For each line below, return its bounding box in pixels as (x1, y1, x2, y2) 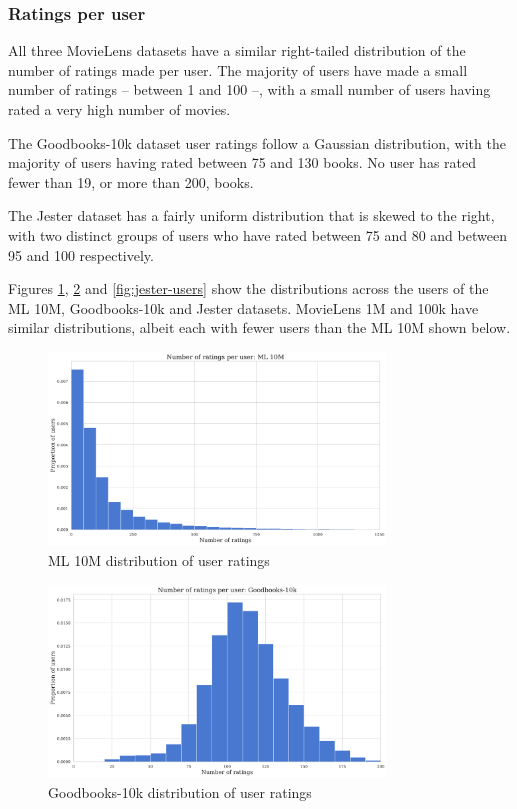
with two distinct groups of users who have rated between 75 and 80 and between (8, 224, 507, 245)
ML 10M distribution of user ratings (48, 549, 270, 570)
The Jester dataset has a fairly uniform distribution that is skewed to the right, (8, 205, 495, 226)
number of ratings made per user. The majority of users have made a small (8, 59, 468, 80)
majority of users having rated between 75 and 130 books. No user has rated (8, 152, 477, 173)
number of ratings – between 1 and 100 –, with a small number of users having (8, 79, 491, 100)
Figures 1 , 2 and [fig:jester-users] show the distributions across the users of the (8, 278, 489, 299)
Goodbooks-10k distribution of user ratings (48, 781, 312, 802)
